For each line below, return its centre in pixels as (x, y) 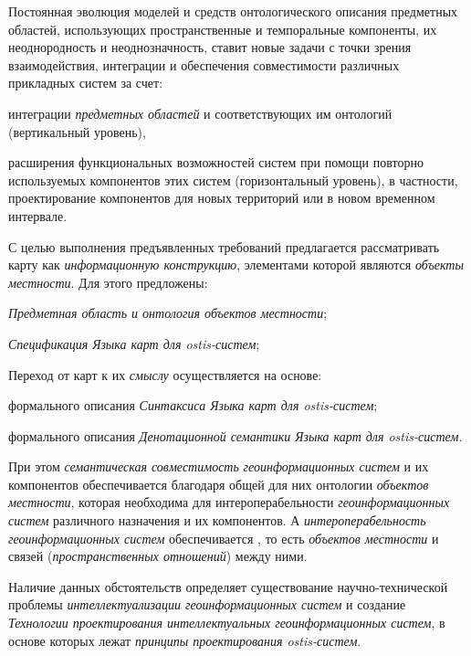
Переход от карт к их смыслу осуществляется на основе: (165, 374)
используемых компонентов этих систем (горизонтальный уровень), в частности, (233, 180)
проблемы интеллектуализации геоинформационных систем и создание (207, 604)
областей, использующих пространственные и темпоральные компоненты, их (223, 29)
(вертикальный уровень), (77, 131)
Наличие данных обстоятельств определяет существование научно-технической (228, 586)
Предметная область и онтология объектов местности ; (168, 313)
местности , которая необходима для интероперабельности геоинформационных (229, 502)
